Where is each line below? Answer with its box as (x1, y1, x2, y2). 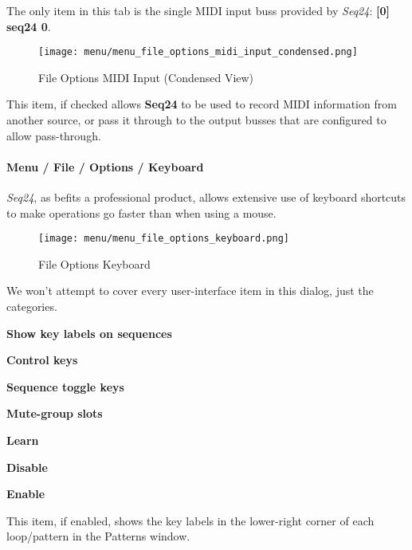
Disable (6, 458, 48, 475)
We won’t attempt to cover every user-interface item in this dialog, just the (6, 282, 374, 299)
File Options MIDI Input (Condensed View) (38, 69, 254, 85)
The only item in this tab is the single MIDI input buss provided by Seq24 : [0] (6, 2, 390, 18)
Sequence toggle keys (6, 378, 124, 395)
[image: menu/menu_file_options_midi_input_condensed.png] (38, 46, 358, 58)
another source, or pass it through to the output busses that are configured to (6, 112, 386, 128)
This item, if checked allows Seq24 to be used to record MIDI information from (6, 96, 397, 112)
